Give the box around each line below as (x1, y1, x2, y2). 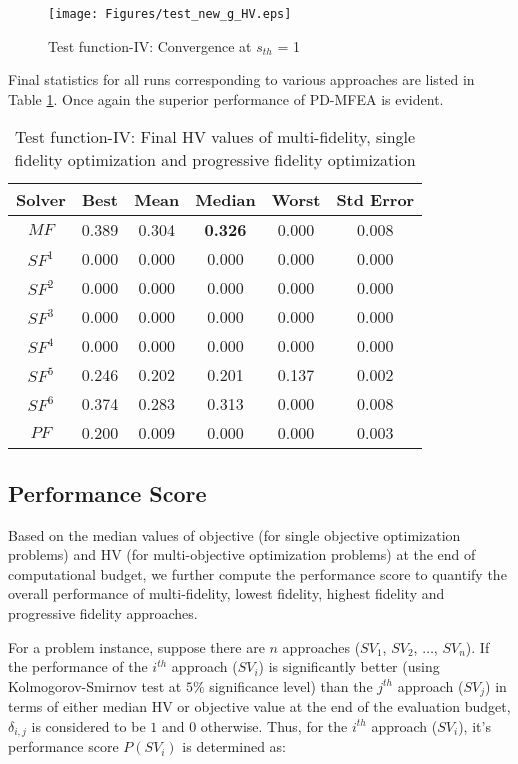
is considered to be (31, 715, 146, 736)
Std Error (336, 188, 415, 212)
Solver (16, 188, 66, 212)
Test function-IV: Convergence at (48, 35, 252, 56)
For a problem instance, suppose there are (8, 636, 265, 657)
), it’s (458, 715, 491, 736)
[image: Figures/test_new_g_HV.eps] (48, 7, 292, 21)
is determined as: (182, 736, 286, 757)
